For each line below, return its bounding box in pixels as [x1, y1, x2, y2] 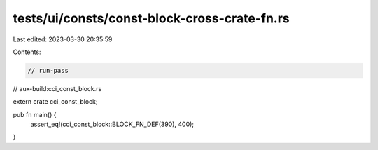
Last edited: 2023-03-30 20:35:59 [13, 35, 113, 43]
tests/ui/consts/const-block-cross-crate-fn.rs [13, 11, 290, 26]
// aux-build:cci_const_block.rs [13, 84, 102, 93]
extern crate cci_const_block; [13, 97, 98, 106]
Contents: [13, 48, 41, 56]
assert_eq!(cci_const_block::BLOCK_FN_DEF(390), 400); [30, 120, 195, 129]
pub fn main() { [13, 110, 57, 118]
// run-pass [27, 67, 69, 74]
